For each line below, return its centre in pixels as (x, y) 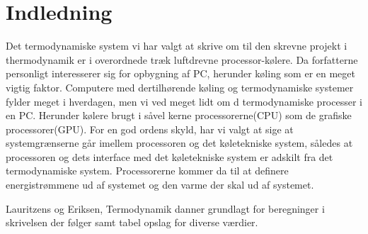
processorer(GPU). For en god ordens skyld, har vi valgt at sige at (150, 129)
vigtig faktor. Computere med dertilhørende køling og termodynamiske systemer (180, 87)
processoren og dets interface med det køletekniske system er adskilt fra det (169, 156)
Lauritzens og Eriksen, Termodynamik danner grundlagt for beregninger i (165, 208)
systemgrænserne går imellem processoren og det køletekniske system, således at (179, 143)
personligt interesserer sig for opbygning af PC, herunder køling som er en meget (181, 73)
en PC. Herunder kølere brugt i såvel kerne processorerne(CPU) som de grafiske (179, 115)
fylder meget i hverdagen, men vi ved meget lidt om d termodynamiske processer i (184, 101)
